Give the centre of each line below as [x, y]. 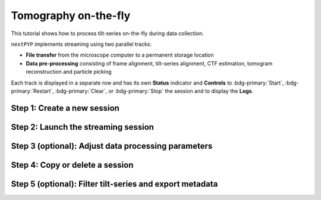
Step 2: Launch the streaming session [83, 127]
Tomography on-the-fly [71, 15]
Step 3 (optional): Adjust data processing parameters [112, 146]
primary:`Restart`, [32, 91]
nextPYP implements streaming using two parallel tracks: [81, 44]
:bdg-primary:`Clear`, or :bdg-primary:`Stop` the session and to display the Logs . [154, 91]
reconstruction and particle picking [69, 72]
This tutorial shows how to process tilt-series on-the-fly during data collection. [108, 33]
